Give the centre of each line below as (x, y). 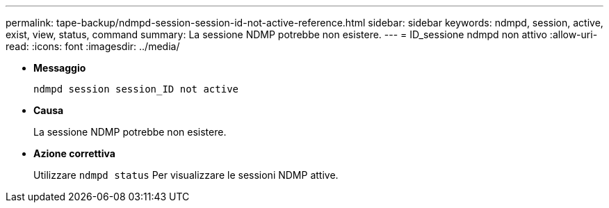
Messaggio (60, 68)
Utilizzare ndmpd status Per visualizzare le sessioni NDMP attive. (186, 175)
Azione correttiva (74, 153)
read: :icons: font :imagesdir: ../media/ (93, 46)
